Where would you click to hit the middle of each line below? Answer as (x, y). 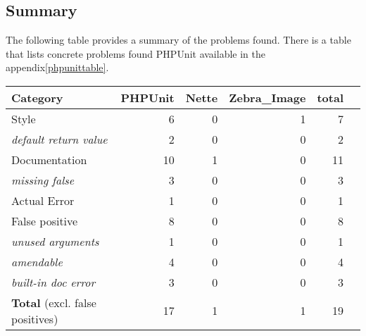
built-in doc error (53, 282)
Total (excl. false (54, 302)
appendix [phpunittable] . (57, 67)
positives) (35, 318)
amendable (37, 261)
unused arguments (55, 241)
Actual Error (43, 200)
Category (37, 97)
